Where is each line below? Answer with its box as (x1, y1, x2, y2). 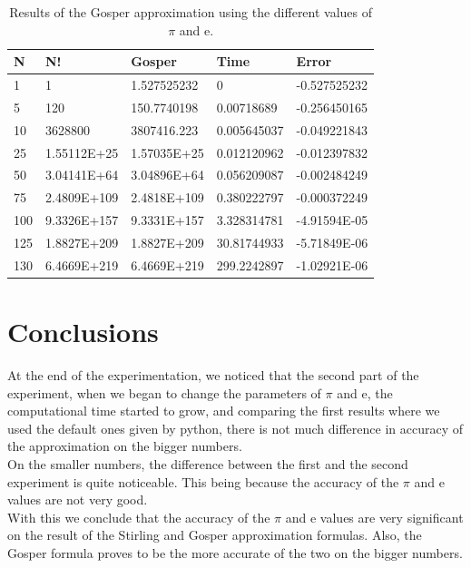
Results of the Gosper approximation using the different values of (9, 3, 373, 21)
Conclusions (7, 313, 159, 350)
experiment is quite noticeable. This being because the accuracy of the (7, 472, 399, 491)
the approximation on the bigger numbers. (7, 436, 242, 455)
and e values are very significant (285, 507, 464, 526)
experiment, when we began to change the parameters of (7, 383, 321, 402)
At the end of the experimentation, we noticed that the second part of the (7, 366, 419, 384)
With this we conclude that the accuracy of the (7, 507, 270, 526)
